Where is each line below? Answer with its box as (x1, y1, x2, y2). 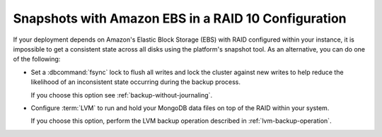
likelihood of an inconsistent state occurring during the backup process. (30, 78, 241, 86)
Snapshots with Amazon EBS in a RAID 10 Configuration (13, 11, 347, 26)
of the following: (13, 55, 61, 64)
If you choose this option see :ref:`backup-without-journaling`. (30, 90, 212, 99)
